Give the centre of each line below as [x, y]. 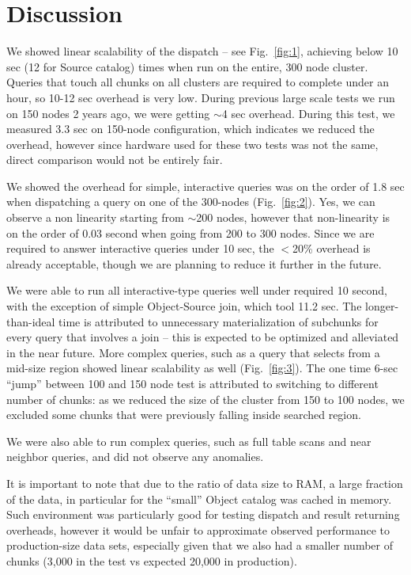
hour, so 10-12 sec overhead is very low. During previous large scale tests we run [201, 97]
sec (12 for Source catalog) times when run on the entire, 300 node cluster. [187, 66]
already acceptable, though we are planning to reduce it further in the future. [194, 263]
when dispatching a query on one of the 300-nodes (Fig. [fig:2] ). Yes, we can [191, 202]
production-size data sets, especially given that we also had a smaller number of [200, 545]
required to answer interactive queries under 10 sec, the [140, 248]
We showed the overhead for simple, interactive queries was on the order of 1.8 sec [205, 186]
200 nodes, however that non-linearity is [293, 217]
